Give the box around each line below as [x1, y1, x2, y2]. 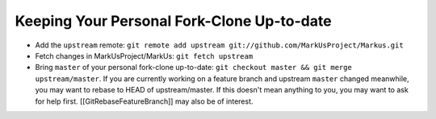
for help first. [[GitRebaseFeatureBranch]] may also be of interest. [35, 96, 254, 106]
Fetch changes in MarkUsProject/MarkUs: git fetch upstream [35, 51, 254, 60]
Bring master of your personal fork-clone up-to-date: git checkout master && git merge [35, 63, 353, 72]
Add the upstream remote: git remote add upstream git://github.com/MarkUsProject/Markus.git [35, 40, 404, 50]
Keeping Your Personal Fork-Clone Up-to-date [15, 12, 332, 30]
